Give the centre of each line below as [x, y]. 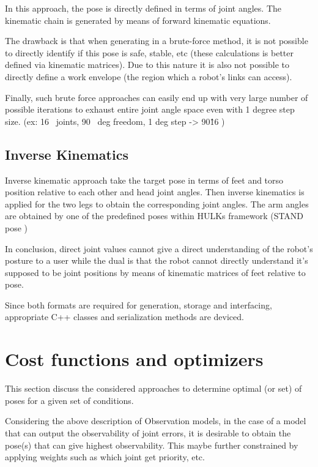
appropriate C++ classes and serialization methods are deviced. [124, 317]
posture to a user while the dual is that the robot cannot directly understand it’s [157, 260]
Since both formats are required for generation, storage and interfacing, [139, 304]
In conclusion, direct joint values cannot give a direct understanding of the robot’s [159, 248]
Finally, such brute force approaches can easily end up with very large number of [157, 97]
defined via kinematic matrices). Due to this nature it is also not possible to [147, 65]
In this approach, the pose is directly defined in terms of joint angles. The [143, 8]
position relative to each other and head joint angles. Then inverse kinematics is [155, 192]
